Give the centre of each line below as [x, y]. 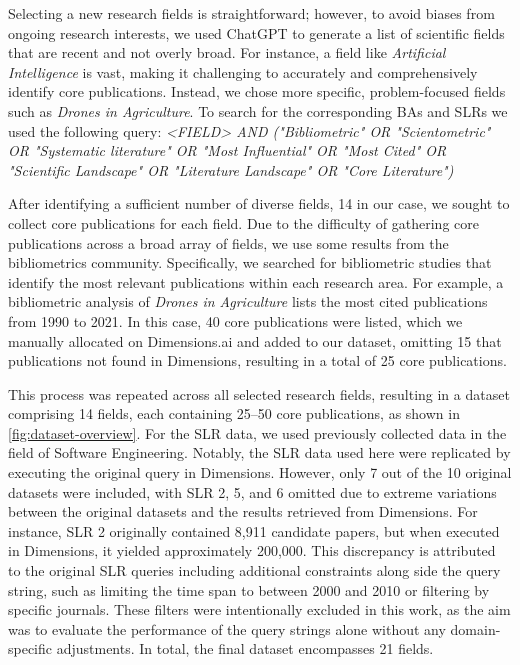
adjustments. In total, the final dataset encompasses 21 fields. [245, 648]
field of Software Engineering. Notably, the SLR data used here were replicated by [259, 452]
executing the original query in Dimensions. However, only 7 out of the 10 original [260, 472]
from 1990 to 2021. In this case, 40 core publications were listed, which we [235, 320]
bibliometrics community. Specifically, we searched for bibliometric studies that [250, 262]
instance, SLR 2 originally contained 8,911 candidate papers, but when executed [254, 530]
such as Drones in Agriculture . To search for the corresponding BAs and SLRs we [258, 110]
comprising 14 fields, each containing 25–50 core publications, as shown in [234, 413]
